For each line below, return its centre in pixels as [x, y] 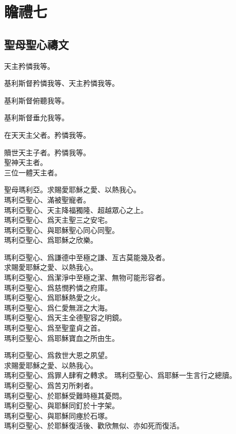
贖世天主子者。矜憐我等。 [47, 152]
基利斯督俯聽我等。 [36, 100]
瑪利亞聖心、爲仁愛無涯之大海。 [58, 307]
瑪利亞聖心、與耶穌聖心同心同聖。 [62, 230]
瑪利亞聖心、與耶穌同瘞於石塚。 [58, 415]
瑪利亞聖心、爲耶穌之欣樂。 [51, 240]
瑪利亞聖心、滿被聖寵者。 [47, 199]
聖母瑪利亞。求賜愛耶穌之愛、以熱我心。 [72, 189]
